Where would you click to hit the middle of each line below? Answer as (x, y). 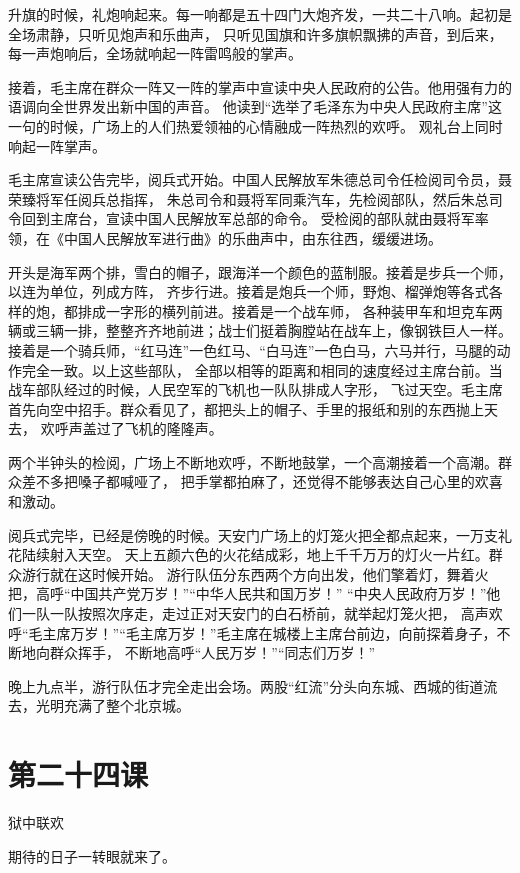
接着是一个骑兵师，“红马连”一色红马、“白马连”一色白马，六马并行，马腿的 (252, 349)
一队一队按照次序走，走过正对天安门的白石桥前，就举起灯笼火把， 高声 (255, 613)
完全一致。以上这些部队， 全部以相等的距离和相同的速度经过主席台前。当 (262, 369)
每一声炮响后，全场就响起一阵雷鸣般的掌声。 (155, 53)
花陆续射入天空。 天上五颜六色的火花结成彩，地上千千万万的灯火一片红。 (248, 554)
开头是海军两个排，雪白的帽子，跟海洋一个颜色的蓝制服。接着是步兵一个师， (260, 271)
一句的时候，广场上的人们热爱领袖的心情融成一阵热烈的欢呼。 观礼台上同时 (255, 125)
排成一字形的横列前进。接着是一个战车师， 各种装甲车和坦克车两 (290, 310)
